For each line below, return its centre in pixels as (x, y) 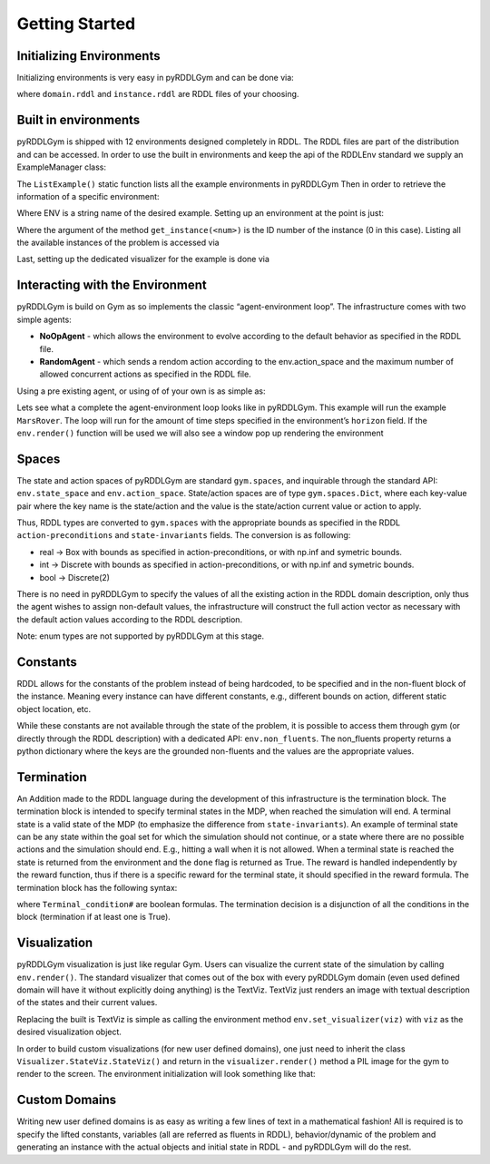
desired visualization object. (69, 1032)
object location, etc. (54, 709)
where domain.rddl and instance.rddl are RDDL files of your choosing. (158, 94)
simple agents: (44, 319)
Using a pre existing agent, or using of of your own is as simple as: (142, 391)
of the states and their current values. (87, 1003)
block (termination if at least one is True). (94, 917)
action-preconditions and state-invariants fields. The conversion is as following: (184, 535)
